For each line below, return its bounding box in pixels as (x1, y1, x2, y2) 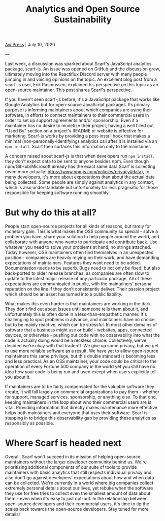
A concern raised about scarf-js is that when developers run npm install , (5, 153, 154, 159)
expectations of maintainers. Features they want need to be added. (5, 260, 141, 266)
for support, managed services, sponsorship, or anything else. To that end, (5, 394, 157, 400)
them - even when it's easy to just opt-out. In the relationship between (5, 496, 148, 502)
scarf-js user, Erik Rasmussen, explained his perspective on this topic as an (5, 82, 159, 88)
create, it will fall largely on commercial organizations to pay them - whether (5, 389, 160, 395)
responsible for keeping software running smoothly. (5, 190, 110, 195)
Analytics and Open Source (25, 3, 140, 15)
